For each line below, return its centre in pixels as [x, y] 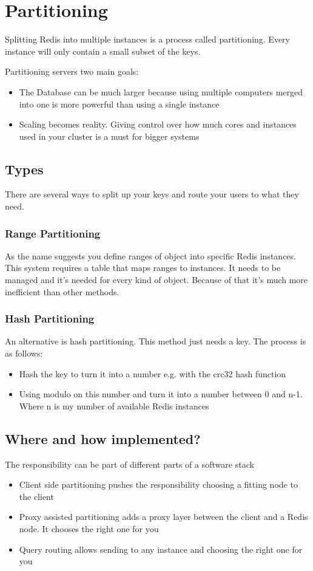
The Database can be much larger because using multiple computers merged [161, 91]
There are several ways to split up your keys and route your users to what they [152, 194]
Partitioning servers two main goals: [72, 71]
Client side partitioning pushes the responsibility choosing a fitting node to [158, 484]
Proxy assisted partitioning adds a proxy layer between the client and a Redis [163, 517]
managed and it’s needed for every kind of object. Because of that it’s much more [156, 280]
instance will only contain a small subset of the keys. [103, 51]
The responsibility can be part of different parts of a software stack [130, 464]
